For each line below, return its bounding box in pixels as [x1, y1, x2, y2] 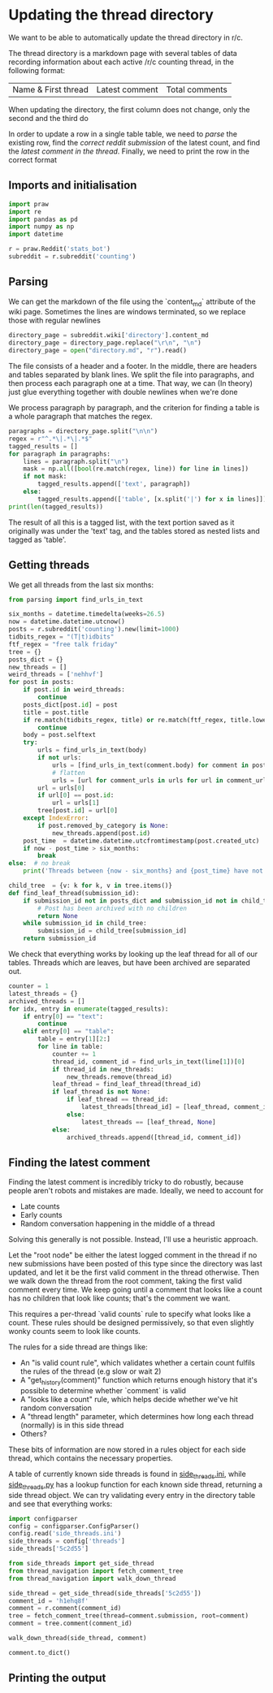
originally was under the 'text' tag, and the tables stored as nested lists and [8, 526, 260, 535]
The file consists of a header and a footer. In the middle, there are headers [8, 362, 258, 371]
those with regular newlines [8, 315, 102, 326]
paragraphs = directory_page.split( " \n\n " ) [8, 427, 158, 435]
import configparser [8, 1514, 79, 1522]
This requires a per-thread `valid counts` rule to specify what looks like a [8, 1310, 251, 1319]
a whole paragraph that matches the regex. [8, 412, 153, 422]
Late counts [19, 1202, 60, 1211]
